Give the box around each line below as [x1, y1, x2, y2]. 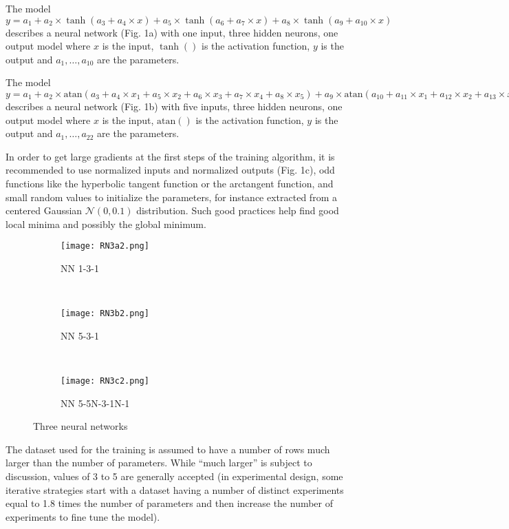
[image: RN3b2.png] [61, 309, 149, 319]
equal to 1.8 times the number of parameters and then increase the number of [6, 496, 334, 510]
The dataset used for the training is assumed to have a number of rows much [6, 442, 330, 456]
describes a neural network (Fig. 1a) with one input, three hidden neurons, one [6, 25, 338, 39]
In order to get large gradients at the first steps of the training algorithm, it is [6, 149, 335, 163]
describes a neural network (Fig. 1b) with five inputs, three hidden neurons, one [6, 98, 343, 113]
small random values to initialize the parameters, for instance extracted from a [6, 189, 337, 204]
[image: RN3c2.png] [61, 376, 149, 386]
